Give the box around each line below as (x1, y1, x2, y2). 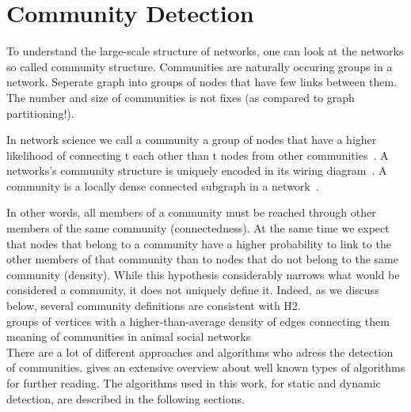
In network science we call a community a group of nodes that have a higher (6, 131, 377, 148)
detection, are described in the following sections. (6, 390, 245, 406)
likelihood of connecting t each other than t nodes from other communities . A (6, 146, 389, 163)
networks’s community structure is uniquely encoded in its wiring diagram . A (6, 162, 387, 179)
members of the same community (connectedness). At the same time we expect (6, 220, 390, 236)
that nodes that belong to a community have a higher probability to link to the (6, 235, 391, 251)
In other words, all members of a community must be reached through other (6, 204, 376, 221)
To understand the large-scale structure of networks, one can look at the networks (6, 43, 404, 59)
